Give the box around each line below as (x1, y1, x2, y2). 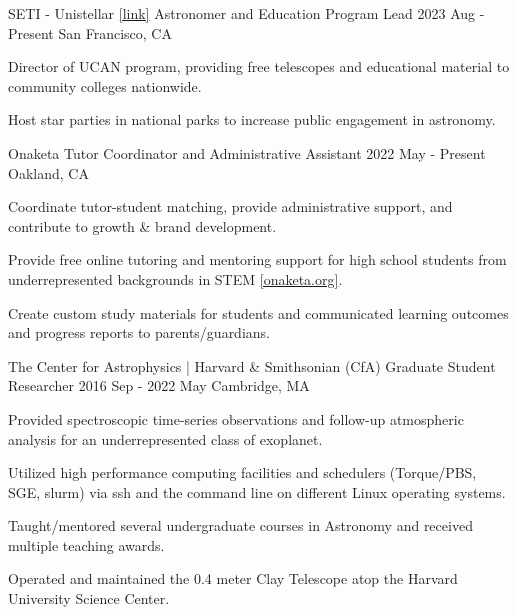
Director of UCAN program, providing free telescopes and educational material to (8, 56, 510, 77)
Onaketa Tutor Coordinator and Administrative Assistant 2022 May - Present (8, 142, 486, 163)
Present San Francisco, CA (8, 22, 172, 43)
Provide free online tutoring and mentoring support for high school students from (8, 249, 507, 270)
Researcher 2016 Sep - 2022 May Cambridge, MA (8, 375, 310, 396)
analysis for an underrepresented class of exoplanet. (8, 428, 323, 449)
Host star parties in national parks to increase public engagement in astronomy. (8, 109, 496, 130)
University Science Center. (8, 588, 170, 609)
